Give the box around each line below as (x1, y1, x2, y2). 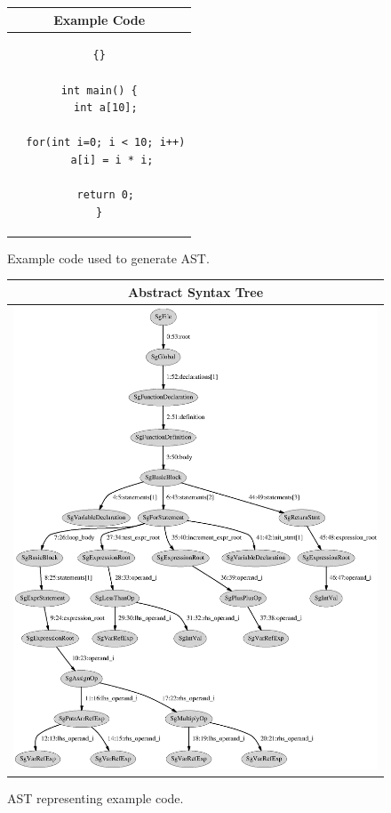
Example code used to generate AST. (7, 248, 210, 267)
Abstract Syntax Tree (127, 282, 264, 301)
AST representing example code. (7, 789, 184, 808)
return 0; (76, 189, 135, 202)
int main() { (60, 84, 138, 97)
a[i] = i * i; (70, 153, 154, 166)
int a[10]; (74, 101, 138, 115)
